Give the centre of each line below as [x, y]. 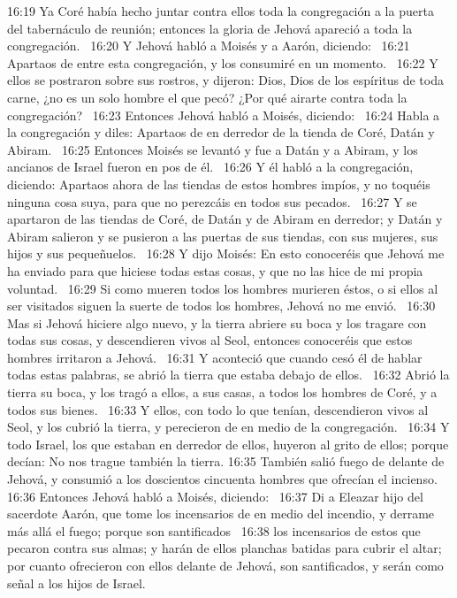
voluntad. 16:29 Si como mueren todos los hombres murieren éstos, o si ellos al [223, 288]
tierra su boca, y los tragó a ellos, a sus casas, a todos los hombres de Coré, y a [222, 392]
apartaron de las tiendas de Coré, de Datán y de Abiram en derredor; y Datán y [225, 219]
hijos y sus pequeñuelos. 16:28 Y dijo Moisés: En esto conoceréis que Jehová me [226, 253]
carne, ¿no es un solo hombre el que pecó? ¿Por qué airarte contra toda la [207, 97]
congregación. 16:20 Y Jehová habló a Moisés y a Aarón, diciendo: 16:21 [209, 46]
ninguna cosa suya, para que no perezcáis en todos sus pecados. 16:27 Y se [212, 201]
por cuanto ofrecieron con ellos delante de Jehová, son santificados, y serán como [225, 565]
